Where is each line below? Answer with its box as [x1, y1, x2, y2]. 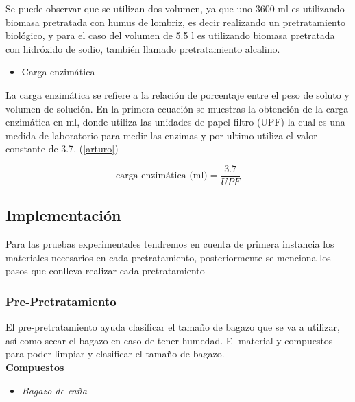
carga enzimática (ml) [115, 171, 208, 181]
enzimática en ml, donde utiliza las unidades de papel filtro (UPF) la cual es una [5, 115, 345, 129]
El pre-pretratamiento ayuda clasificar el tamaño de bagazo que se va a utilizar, [5, 320, 340, 334]
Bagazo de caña [21, 383, 87, 397]
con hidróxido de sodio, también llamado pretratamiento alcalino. [5, 41, 280, 56]
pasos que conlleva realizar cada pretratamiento [5, 263, 205, 278]
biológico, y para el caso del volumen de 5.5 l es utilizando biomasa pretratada [5, 28, 335, 43]
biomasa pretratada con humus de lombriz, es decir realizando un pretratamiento [5, 14, 345, 29]
